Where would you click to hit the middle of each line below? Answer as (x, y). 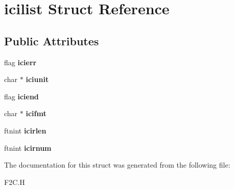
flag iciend (21, 96)
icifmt (36, 113)
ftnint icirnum (28, 147)
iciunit (37, 79)
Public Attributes (52, 40)
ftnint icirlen (25, 130)
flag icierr (20, 62)
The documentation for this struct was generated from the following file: (117, 165)
